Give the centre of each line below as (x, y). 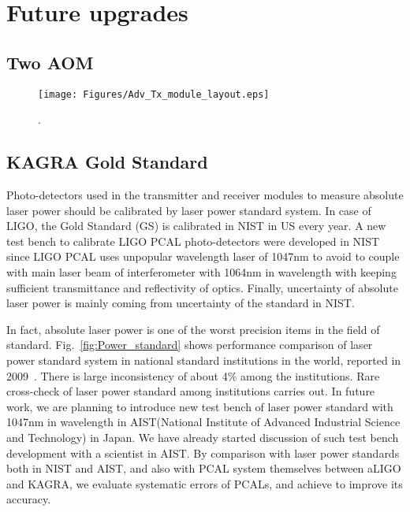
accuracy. (29, 499)
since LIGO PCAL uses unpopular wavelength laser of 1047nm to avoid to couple (203, 256)
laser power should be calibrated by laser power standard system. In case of (189, 210)
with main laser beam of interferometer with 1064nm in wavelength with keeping (201, 272)
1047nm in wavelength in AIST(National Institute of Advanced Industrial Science (203, 422)
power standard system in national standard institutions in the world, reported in (204, 360)
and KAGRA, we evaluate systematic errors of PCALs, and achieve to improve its (205, 483)
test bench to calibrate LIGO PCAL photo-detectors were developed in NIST (193, 241)
